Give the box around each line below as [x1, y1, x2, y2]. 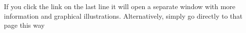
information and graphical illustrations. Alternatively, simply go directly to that [4, 11, 243, 21]
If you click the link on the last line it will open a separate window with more [4, 1, 236, 11]
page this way [4, 20, 45, 30]
